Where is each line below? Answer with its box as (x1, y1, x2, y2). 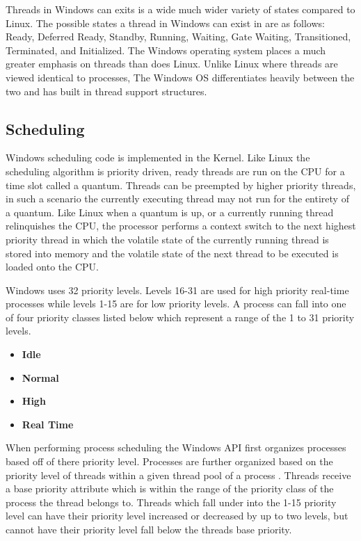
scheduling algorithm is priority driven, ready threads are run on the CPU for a (6, 163, 345, 178)
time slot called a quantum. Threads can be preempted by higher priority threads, (6, 177, 356, 192)
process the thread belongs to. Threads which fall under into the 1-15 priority (6, 494, 337, 509)
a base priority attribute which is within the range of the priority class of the (6, 481, 334, 496)
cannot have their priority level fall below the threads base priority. (6, 522, 292, 537)
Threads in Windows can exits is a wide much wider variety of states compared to (6, 2, 355, 16)
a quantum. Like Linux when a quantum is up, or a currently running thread (6, 204, 334, 219)
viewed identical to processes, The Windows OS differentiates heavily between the (6, 70, 355, 84)
